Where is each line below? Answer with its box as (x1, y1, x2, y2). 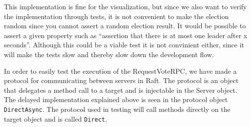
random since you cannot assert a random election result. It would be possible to (4, 21, 246, 31)
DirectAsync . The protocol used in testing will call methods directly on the (4, 104, 230, 114)
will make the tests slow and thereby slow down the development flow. (4, 49, 214, 59)
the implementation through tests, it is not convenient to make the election (4, 11, 229, 21)
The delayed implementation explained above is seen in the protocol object (4, 94, 228, 105)
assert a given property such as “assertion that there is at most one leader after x (4, 30, 248, 40)
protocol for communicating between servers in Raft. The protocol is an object (4, 75, 239, 85)
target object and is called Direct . (4, 113, 107, 124)
